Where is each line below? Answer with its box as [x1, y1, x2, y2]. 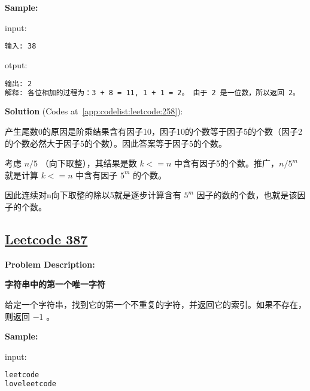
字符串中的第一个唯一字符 [5, 278, 105, 290]
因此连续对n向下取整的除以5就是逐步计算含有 [5, 189, 181, 201]
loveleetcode [5, 380, 56, 389]
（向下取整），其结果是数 [40, 157, 137, 169]
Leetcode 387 [5, 229, 88, 248]
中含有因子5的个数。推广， [174, 157, 279, 169]
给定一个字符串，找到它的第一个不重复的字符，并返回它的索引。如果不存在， [5, 298, 306, 310]
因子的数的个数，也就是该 [196, 189, 297, 201]
